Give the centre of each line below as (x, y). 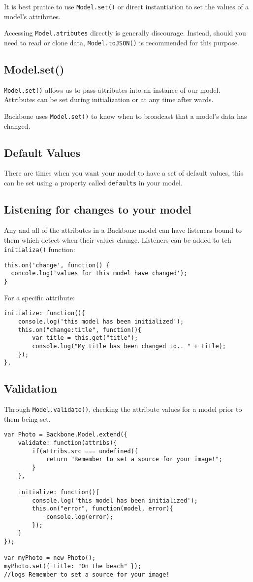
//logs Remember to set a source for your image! (87, 574)
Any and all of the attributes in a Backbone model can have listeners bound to (123, 230)
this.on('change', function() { (57, 265)
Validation (31, 388)
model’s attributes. (32, 16)
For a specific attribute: (39, 297)
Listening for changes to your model (98, 209)
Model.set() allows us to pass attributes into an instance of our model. (112, 90)
